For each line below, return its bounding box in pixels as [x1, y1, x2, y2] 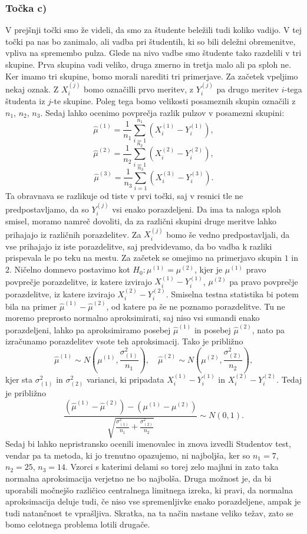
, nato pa [252, 323, 285, 336]
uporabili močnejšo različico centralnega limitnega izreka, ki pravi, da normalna [5, 483, 293, 496]
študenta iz [5, 95, 45, 107]
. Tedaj [276, 373, 302, 386]
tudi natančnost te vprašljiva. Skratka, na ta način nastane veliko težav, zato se [5, 506, 293, 519]
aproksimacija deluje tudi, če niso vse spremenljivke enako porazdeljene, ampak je [5, 495, 301, 508]
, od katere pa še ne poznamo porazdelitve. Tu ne [106, 300, 285, 312]
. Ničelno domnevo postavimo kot [9, 263, 130, 276]
